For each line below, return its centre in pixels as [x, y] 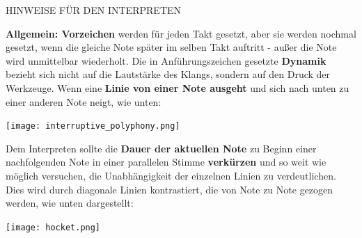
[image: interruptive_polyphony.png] [93, 126]
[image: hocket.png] [53, 227]
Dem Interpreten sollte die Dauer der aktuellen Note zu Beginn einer [161, 148]
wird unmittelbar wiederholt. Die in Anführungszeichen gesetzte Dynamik [166, 60]
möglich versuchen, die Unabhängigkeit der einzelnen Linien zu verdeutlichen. [171, 175]
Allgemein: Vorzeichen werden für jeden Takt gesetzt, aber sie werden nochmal [181, 33]
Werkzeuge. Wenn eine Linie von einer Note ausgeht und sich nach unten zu [178, 87]
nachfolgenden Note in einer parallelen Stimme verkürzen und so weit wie [166, 162]
